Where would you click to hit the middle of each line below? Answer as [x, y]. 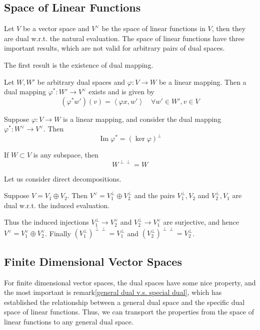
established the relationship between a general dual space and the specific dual [124, 302]
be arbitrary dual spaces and [81, 81]
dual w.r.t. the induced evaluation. [57, 205]
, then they [229, 28]
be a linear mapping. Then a [202, 81]
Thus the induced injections [46, 222]
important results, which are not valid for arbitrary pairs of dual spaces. [114, 48]
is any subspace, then [66, 155]
